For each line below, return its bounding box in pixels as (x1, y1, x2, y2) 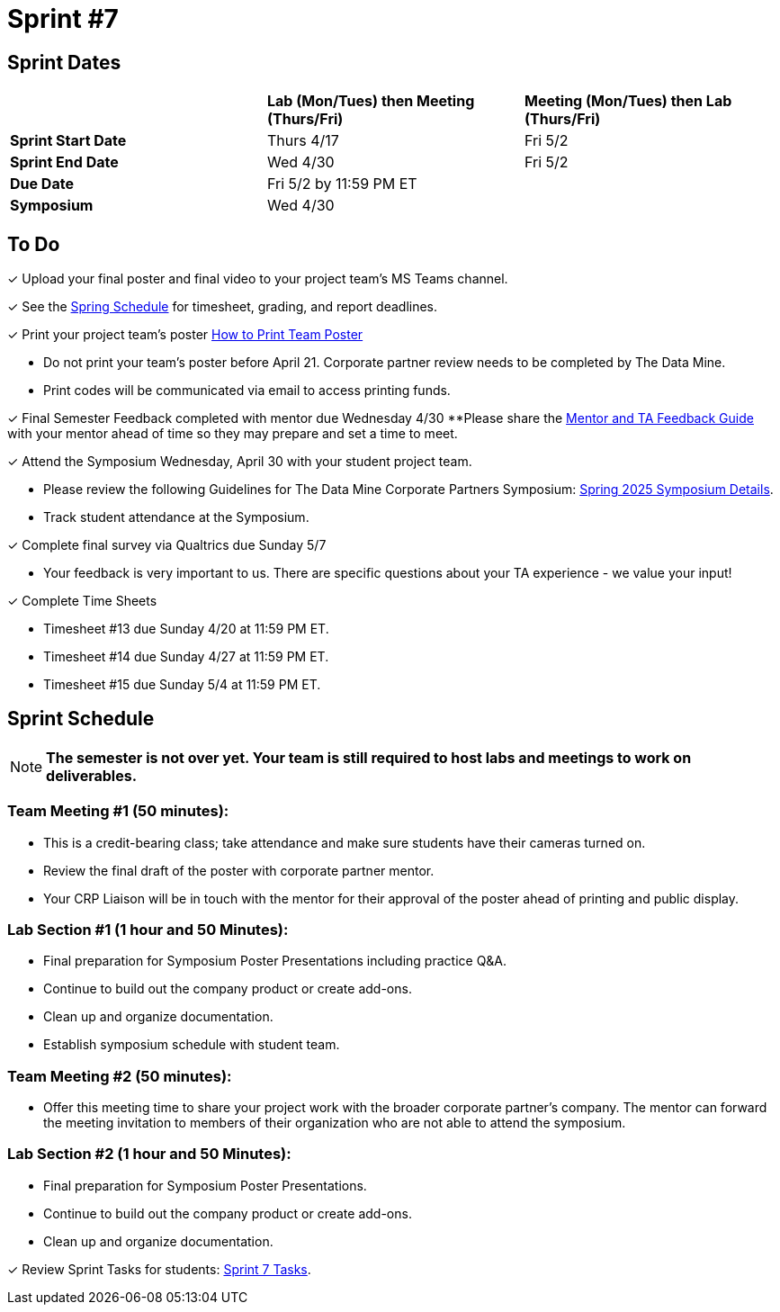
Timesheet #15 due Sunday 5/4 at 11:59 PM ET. (43, 677, 321, 693)
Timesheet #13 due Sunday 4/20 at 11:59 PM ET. (43, 621, 329, 637)
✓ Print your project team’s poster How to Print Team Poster (7, 327, 363, 343)
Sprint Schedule (7, 707, 155, 731)
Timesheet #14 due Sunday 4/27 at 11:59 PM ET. (43, 649, 329, 665)
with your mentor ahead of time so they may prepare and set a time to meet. (7, 426, 458, 442)
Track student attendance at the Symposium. (43, 509, 309, 526)
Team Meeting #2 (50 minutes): (7, 1066, 232, 1085)
